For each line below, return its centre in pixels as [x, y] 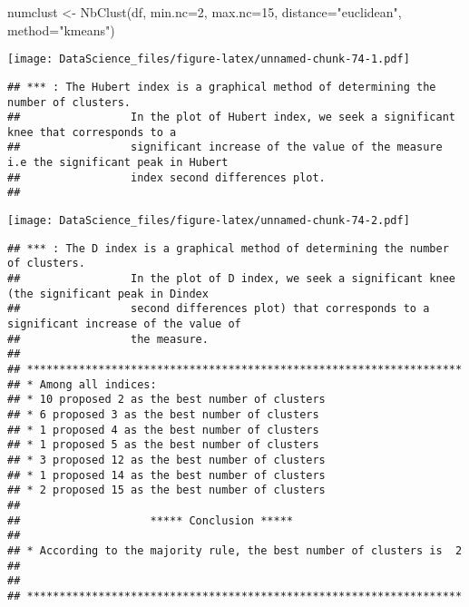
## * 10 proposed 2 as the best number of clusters [166, 400]
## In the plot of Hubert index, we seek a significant [231, 117]
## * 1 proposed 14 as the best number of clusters [166, 475]
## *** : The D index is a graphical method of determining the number [228, 248]
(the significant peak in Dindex [108, 294]
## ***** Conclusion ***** [150, 520]
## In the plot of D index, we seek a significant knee [231, 279]
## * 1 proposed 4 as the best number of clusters [163, 430]
